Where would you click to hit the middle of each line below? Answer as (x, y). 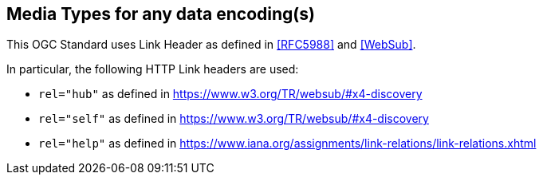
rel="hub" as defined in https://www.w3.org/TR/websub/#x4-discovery (230, 94)
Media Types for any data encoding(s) (161, 14)
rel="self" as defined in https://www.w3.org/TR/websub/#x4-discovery (234, 119)
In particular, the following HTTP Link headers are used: (153, 69)
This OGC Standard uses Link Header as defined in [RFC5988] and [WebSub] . (211, 45)
